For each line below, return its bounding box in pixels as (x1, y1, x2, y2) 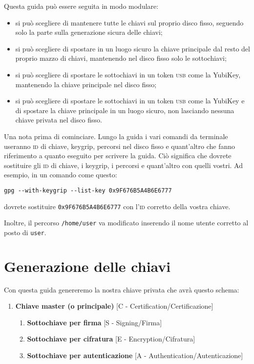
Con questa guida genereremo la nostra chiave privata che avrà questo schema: (4, 284, 239, 294)
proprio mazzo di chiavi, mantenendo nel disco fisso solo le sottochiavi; (15, 53, 227, 63)
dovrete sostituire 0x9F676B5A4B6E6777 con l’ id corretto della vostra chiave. (4, 201, 231, 211)
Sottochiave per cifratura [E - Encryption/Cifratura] (27, 334, 195, 344)
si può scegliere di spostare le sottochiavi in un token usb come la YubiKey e (15, 96, 245, 106)
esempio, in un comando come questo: (4, 170, 117, 180)
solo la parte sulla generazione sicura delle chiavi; (15, 27, 163, 37)
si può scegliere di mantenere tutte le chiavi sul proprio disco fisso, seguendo (15, 17, 244, 27)
